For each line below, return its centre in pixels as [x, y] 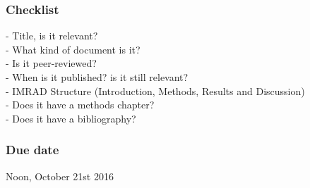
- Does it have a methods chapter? [80, 105]
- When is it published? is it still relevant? [97, 77]
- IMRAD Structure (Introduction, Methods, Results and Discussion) [155, 90]
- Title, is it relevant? [52, 36]
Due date [32, 150]
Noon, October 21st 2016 [60, 176]
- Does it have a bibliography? [71, 118]
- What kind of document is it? [73, 49]
